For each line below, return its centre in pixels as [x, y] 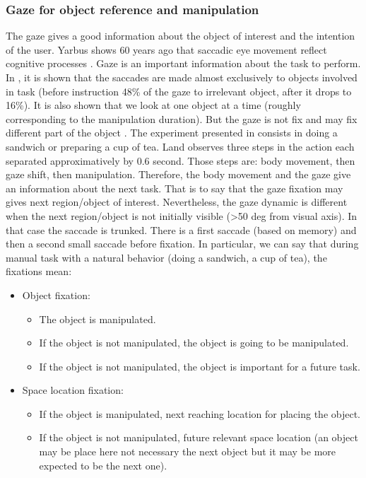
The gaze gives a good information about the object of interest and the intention [181, 36]
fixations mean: [39, 271]
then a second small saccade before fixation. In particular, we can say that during [182, 244]
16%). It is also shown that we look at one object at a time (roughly [153, 105]
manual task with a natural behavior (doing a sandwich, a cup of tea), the [166, 257]
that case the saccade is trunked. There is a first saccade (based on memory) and [181, 229]
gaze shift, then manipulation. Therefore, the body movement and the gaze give [178, 174]
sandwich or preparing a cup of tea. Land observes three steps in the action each [180, 146]
